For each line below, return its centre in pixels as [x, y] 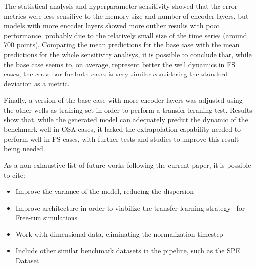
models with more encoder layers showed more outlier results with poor [112, 25]
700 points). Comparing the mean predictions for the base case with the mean [122, 45]
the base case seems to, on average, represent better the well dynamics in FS [120, 64]
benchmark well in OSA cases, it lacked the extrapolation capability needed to [123, 129]
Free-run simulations [47, 217]
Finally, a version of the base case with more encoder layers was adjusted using [123, 100]
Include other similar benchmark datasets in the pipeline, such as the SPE [128, 250]
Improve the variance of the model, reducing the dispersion [105, 191]
